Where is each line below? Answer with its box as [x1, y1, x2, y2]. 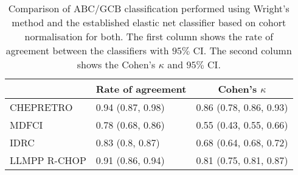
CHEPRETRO [10, 100, 73, 114]
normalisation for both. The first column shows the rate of [24, 29, 274, 43]
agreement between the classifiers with [5, 43, 169, 57]
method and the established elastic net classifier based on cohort [12, 15, 286, 29]
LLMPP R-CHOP [10, 153, 86, 167]
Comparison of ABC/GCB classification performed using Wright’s [8, 1, 289, 15]
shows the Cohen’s [77, 57, 156, 71]
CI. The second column [193, 43, 292, 57]
